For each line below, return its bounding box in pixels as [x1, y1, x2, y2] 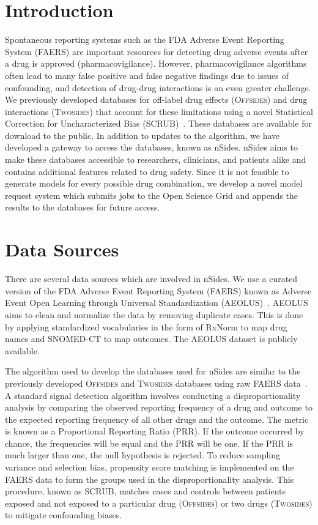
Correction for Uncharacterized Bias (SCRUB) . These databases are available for [5, 117, 312, 130]
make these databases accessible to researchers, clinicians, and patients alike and [5, 153, 306, 166]
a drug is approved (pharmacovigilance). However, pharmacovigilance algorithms [5, 57, 307, 70]
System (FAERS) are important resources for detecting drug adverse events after [5, 45, 308, 58]
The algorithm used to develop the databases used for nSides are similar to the [5, 365, 301, 378]
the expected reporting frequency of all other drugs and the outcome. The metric [5, 412, 309, 425]
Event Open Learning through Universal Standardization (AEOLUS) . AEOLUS [5, 296, 308, 309]
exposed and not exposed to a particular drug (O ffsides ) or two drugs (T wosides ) [5, 496, 312, 509]
